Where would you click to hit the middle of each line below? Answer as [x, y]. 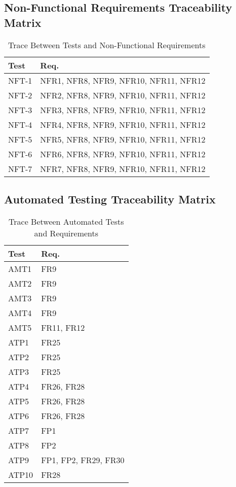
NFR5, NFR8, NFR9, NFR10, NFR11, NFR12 [123, 139]
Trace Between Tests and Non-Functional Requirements [107, 45]
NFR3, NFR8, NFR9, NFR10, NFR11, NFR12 [123, 110]
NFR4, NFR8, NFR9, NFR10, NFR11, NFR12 [123, 124]
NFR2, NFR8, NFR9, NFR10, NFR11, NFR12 [123, 95]
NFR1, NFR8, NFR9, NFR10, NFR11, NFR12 [123, 80]
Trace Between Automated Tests [66, 221]
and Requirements [66, 233]
